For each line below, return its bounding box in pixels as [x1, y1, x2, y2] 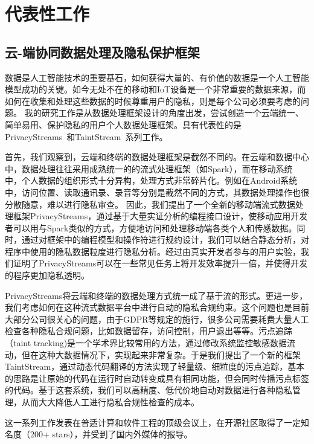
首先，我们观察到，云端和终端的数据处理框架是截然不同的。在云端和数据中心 [5, 150, 309, 163]
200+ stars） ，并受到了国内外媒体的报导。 [30, 428, 193, 440]
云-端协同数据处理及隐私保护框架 [5, 42, 200, 61]
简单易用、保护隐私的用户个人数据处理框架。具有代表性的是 [5, 118, 242, 130]
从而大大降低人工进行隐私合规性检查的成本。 [21, 396, 199, 408]
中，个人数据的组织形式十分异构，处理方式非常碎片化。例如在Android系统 [5, 174, 298, 187]
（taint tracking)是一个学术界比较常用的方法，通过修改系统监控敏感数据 [5, 336, 287, 349]
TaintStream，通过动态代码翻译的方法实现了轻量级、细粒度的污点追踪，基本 [5, 360, 305, 373]
